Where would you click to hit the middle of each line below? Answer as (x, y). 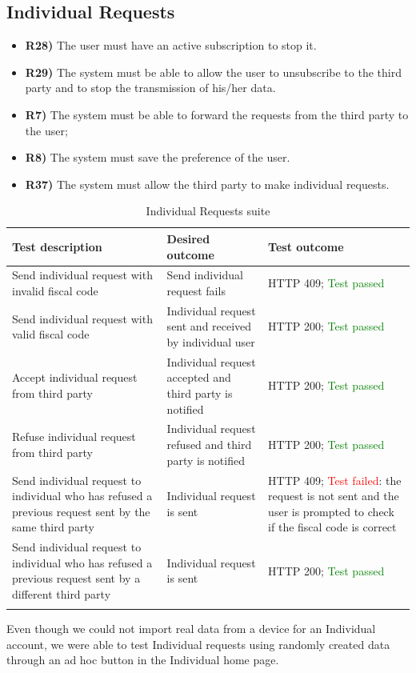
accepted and (199, 377)
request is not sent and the (334, 496)
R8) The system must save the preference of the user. (158, 157)
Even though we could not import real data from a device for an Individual (191, 629)
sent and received (209, 326)
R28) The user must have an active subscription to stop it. (171, 45)
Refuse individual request (74, 437)
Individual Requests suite (208, 211)
